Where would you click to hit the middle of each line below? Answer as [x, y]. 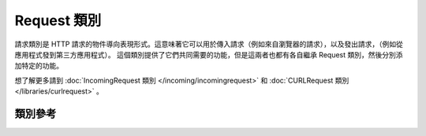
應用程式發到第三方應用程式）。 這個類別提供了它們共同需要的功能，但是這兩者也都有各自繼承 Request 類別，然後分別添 [209, 54]
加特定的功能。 [39, 66]
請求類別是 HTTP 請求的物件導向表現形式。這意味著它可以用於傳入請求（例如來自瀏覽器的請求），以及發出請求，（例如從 [209, 44]
